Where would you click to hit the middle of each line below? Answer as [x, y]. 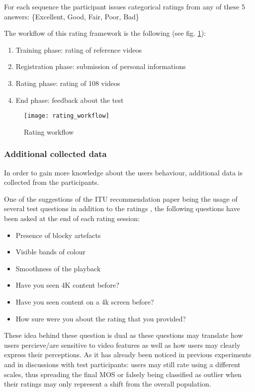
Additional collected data [55, 154]
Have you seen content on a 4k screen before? [85, 301]
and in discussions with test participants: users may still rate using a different [122, 364]
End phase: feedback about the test [70, 100]
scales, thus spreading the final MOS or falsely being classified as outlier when [123, 374]
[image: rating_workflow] [67, 116]
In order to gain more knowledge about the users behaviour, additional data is [123, 172]
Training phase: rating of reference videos [79, 49]
